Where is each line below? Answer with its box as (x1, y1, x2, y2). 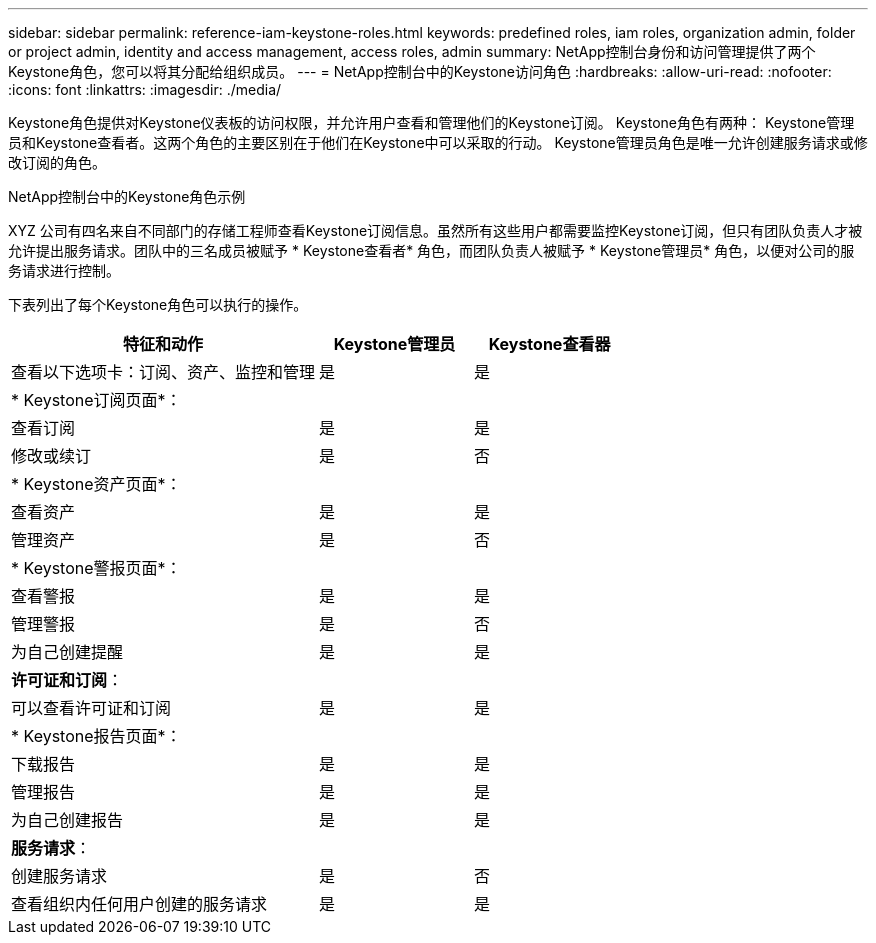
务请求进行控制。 (8, 262, 120, 279)
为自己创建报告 (11, 810, 124, 830)
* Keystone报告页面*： (11, 726, 182, 746)
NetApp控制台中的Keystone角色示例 (8, 188, 246, 205)
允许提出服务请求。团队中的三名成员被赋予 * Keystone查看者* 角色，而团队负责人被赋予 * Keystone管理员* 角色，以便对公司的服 (8, 242, 855, 259)
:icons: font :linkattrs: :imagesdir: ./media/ (8, 81, 282, 98)
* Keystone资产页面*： (11, 474, 182, 494)
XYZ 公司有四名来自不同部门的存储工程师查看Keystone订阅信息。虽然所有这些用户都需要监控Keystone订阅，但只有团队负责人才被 (8, 222, 863, 239)
